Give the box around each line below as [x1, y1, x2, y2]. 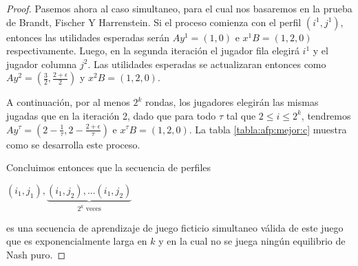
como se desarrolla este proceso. [6, 137, 140, 151]
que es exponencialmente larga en [6, 234, 147, 248]
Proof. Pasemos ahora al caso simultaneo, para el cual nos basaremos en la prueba [6, 1, 352, 15]
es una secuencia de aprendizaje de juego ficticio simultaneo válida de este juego [6, 220, 344, 234]
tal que [226, 108, 256, 122]
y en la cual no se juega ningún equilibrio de [158, 234, 346, 248]
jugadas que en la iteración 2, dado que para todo [6, 108, 216, 122]
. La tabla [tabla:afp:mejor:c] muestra [189, 122, 347, 136]
